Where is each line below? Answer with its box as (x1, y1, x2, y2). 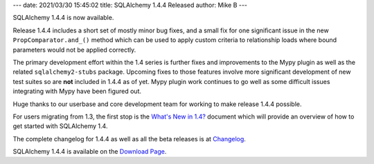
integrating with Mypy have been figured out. (12, 87, 142, 96)
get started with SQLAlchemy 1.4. (12, 122, 108, 130)
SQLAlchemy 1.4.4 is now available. (12, 14, 114, 22)
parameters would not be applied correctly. (12, 45, 136, 54)
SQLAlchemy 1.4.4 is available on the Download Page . (12, 147, 167, 156)
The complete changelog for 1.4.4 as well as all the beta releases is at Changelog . (12, 134, 246, 143)
